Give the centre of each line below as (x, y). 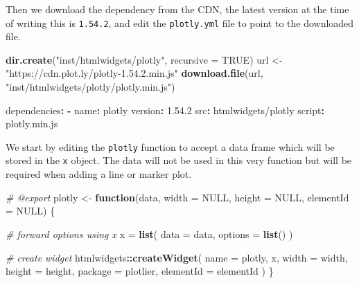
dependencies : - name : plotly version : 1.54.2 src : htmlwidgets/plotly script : (165, 110)
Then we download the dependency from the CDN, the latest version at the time (177, 9)
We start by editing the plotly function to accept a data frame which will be (170, 146)
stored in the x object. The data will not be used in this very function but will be (179, 160)
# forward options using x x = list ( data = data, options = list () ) (149, 234)
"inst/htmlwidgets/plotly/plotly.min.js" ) (90, 87)
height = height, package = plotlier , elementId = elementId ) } (140, 271)
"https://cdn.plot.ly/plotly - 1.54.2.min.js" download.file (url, (134, 73)
